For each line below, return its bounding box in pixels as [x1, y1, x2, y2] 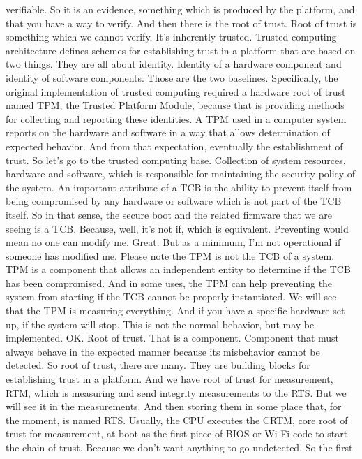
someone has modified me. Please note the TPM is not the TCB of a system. [6, 248, 335, 263]
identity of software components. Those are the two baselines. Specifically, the [6, 70, 338, 85]
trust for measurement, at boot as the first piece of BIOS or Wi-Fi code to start [6, 426, 348, 441]
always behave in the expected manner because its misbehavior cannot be [6, 344, 320, 358]
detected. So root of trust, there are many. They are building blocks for [6, 358, 310, 372]
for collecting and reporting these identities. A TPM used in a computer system [6, 111, 347, 126]
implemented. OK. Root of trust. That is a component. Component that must [6, 330, 340, 345]
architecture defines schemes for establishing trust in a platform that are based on [6, 43, 356, 57]
